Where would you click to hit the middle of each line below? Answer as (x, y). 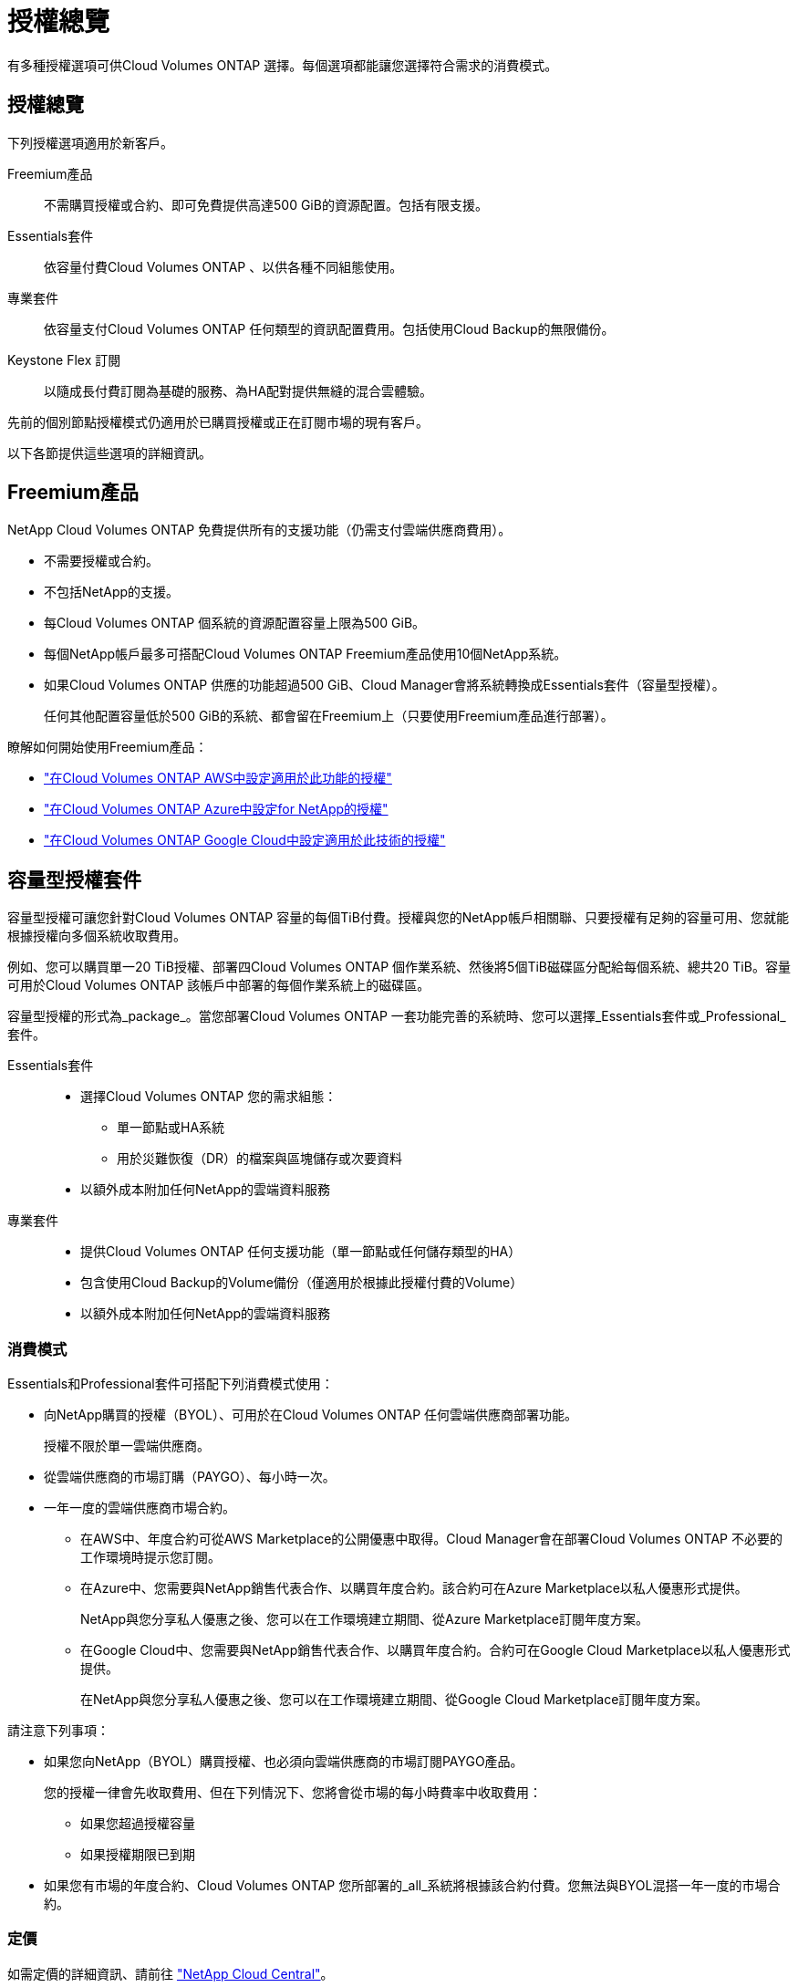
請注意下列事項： (58, 1731)
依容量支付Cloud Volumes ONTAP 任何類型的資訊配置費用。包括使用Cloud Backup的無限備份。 (329, 328)
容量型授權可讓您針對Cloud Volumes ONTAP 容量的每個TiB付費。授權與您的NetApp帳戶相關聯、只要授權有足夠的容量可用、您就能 (398, 918)
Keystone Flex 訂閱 (64, 359)
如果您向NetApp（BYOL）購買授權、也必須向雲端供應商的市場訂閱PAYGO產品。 (284, 1762)
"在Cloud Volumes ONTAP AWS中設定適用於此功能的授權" (218, 778)
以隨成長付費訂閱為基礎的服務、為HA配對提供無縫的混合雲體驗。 (238, 390)
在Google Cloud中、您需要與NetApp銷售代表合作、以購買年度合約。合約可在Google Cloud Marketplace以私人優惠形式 (435, 1650)
